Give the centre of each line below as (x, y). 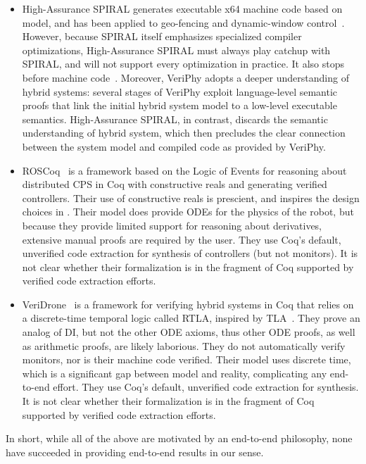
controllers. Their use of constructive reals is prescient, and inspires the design (191, 197)
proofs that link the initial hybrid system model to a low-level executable (179, 105)
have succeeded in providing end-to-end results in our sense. (135, 452)
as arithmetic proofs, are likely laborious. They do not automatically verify (184, 345)
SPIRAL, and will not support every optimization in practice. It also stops (183, 64)
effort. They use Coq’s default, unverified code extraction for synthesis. (206, 387)
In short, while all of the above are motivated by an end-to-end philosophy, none (179, 438)
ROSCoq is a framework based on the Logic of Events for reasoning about (184, 170)
